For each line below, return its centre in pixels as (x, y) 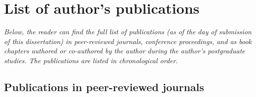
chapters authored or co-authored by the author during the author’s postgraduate (125, 51)
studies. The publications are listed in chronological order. (91, 60)
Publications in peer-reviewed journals (104, 86)
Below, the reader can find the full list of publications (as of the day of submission (128, 32)
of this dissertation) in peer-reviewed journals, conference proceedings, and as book (128, 41)
